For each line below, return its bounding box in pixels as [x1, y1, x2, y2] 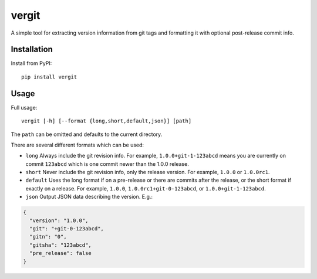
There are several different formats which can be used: [11, 141, 144, 148]
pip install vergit [21, 73, 77, 80]
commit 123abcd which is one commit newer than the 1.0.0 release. [25, 160, 189, 167]
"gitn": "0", [29, 233, 67, 240]
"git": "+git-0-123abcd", [29, 226, 104, 232]
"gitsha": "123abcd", [29, 241, 92, 249]
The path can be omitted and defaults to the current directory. [11, 131, 163, 138]
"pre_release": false [29, 250, 92, 257]
